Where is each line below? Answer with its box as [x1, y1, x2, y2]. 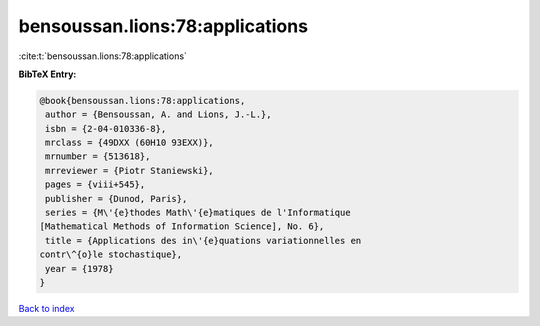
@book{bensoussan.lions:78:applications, [39, 95, 246, 106]
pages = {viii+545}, [45, 179, 146, 190]
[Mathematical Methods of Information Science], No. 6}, [39, 221, 325, 232]
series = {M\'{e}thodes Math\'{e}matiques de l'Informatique [45, 207, 351, 219]
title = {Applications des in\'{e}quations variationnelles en [45, 235, 362, 246]
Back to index [18, 302, 75, 314]
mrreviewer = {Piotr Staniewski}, [45, 165, 214, 176]
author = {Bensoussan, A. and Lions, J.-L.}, [45, 109, 272, 120]
